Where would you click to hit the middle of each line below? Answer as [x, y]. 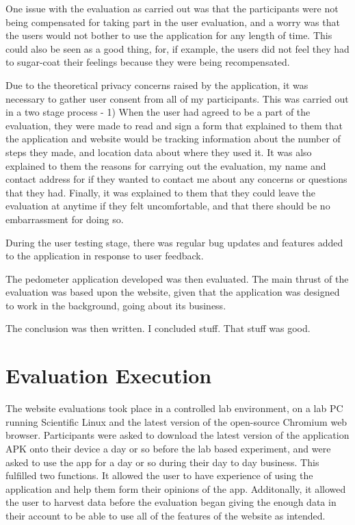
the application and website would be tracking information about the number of [173, 139]
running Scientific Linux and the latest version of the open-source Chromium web [176, 421]
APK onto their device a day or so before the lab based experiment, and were [168, 448]
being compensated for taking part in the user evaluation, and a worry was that [173, 22]
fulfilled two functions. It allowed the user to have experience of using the [159, 475]
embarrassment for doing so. [65, 219]
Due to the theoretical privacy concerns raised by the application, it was [157, 85]
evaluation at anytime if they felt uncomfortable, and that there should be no [168, 206]
